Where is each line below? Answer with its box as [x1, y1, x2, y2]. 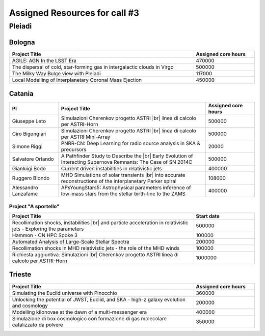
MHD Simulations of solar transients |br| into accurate [61, 172, 185, 179]
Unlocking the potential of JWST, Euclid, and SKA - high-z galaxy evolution [12, 296, 186, 303]
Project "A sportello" [9, 203, 60, 210]
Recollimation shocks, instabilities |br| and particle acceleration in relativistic [12, 219, 189, 226]
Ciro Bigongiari [12, 130, 47, 137]
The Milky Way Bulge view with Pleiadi [12, 70, 101, 77]
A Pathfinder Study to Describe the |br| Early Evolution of [61, 153, 193, 159]
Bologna [9, 38, 35, 46]
